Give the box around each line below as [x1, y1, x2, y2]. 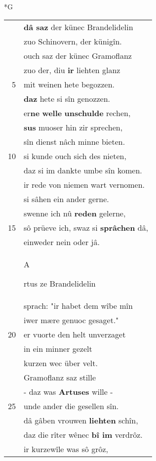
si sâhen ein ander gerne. [24, 193, 109, 205]
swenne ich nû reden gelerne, [24, 207, 126, 219]
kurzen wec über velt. [24, 357, 98, 369]
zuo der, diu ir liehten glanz [24, 64, 120, 76]
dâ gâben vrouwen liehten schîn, [24, 414, 138, 426]
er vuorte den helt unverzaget [24, 328, 126, 340]
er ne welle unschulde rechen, [24, 107, 131, 119]
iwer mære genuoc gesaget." [24, 314, 119, 326]
